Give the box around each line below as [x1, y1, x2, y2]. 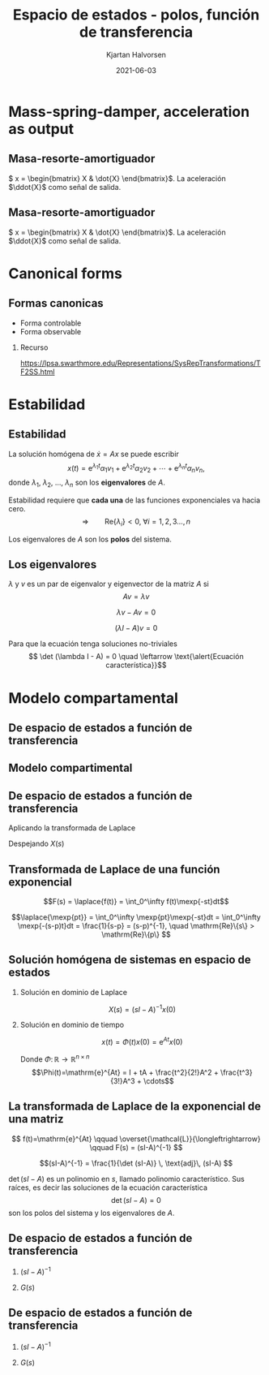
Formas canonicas [8, 296, 104, 310]
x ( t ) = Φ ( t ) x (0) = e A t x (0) [100, 1036, 183, 1047]
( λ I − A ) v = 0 [114, 623, 158, 633]
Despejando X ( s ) [8, 838, 65, 849]
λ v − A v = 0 [116, 607, 156, 618]
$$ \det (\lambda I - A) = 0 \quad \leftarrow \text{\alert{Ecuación [28, 652, 245, 662]
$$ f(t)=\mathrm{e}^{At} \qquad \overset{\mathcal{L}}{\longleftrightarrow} [11, 1134, 261, 1144]
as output [8, 119, 75, 138]
